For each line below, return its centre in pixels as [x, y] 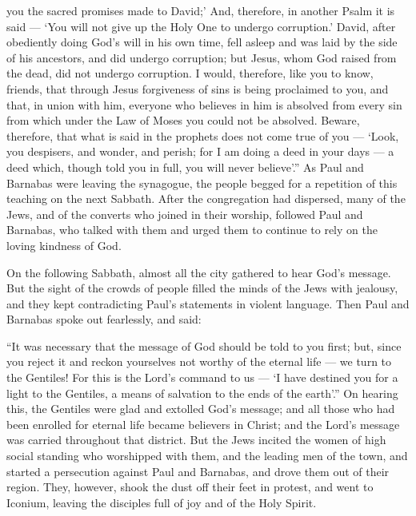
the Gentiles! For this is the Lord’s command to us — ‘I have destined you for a [202, 377]
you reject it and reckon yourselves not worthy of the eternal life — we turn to [199, 361]
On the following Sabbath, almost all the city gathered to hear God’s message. [199, 272]
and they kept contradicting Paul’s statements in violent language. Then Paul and [208, 303]
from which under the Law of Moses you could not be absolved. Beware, [183, 120]
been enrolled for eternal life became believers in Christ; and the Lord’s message [203, 424]
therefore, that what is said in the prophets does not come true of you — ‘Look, [203, 135]
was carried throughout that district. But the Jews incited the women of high [196, 440]
